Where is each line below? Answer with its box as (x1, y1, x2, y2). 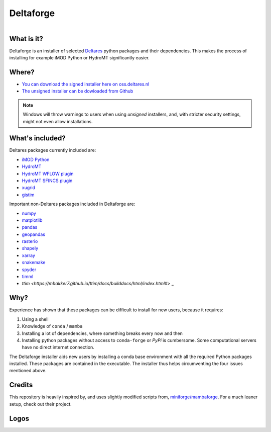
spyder (22, 267, 37, 273)
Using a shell (22, 316, 49, 322)
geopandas (22, 231, 45, 237)
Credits (9, 381, 33, 389)
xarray (22, 252, 35, 258)
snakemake (22, 260, 46, 266)
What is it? (9, 34, 44, 43)
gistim (22, 192, 35, 198)
